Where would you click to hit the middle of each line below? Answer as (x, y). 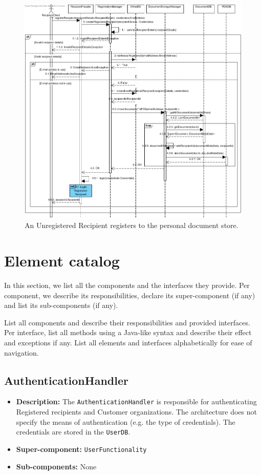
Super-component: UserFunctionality (81, 449)
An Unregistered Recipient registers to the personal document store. (132, 225)
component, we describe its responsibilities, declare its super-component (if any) (130, 295)
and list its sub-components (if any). (61, 305)
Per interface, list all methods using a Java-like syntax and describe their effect (128, 332)
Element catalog (62, 261)
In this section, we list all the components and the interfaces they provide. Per (127, 285)
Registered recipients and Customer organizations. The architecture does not (136, 412)
